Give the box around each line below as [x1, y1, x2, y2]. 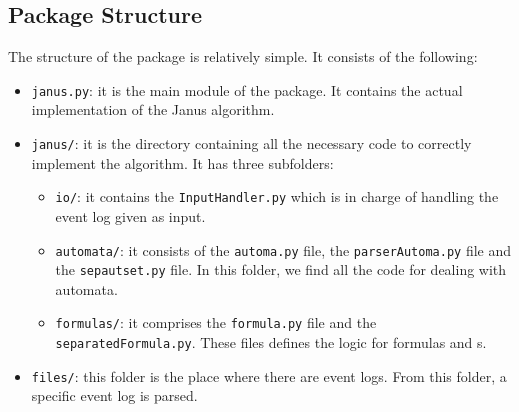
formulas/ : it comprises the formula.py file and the [55, 312, 377, 333]
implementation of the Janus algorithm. [31, 99, 275, 120]
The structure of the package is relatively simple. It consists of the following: [8, 46, 478, 67]
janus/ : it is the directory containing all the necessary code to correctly [31, 133, 472, 154]
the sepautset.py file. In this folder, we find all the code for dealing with [55, 259, 507, 280]
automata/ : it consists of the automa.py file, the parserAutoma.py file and [55, 239, 512, 260]
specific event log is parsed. [31, 385, 198, 406]
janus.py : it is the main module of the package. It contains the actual [31, 79, 463, 100]
